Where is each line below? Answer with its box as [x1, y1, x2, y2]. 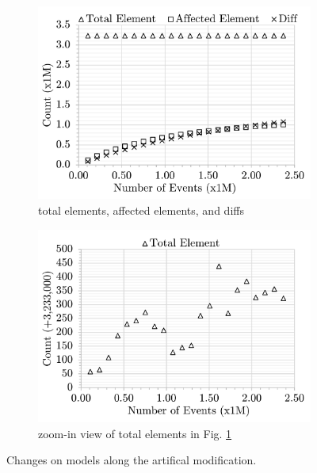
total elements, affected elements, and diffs [38, 202, 244, 219]
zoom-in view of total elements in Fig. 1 [38, 425, 232, 441]
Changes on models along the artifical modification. [6, 452, 257, 468]
